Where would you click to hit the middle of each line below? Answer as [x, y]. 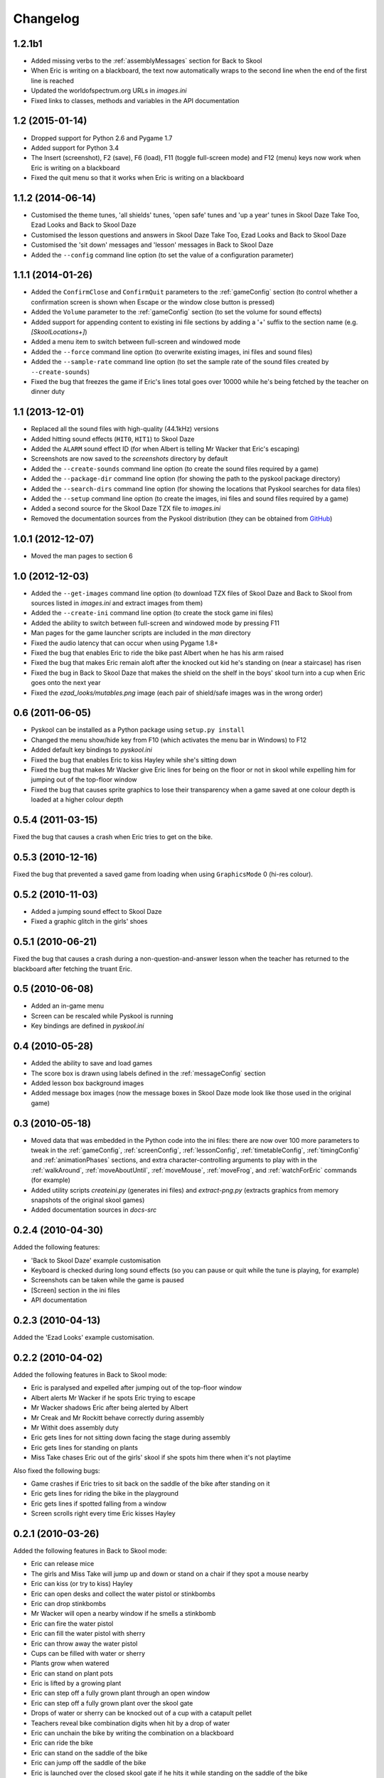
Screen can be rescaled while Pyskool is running [102, 1016]
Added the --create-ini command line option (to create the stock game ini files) [152, 613]
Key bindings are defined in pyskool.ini [88, 1026]
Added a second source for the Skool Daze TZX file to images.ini [126, 509]
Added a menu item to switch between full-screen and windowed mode [136, 342]
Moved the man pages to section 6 [82, 555]
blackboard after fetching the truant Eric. [73, 969]
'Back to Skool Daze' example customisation [96, 1260]
